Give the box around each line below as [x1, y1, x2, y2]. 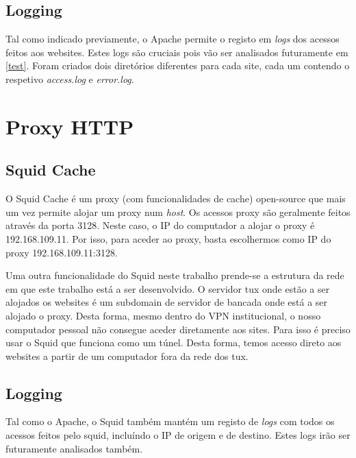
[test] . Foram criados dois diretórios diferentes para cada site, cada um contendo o [5, 58, 350, 73]
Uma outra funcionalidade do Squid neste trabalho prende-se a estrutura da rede [5, 268, 344, 282]
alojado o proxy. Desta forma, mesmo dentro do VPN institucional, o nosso [5, 308, 321, 322]
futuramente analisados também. [5, 441, 143, 455]
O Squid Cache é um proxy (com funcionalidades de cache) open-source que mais [5, 191, 346, 206]
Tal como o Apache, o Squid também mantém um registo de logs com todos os [5, 414, 335, 429]
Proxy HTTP [5, 112, 134, 140]
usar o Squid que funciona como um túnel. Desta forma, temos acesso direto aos [5, 335, 342, 350]
